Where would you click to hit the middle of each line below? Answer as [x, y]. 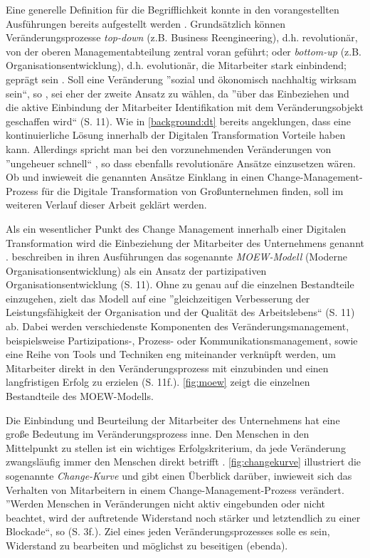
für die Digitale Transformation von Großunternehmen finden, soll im [192, 190]
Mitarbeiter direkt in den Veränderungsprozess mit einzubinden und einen [167, 368]
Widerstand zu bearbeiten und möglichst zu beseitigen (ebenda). [147, 545]
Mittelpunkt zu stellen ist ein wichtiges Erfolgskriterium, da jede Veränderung [176, 447]
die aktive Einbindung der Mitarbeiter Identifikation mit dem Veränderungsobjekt [185, 107]
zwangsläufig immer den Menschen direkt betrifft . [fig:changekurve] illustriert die [184, 462]
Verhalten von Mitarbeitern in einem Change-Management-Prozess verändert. [175, 489]
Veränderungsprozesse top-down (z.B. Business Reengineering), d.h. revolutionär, [182, 37]
